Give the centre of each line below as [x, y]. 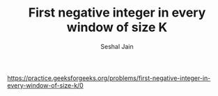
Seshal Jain [117, 46]
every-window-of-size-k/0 [45, 85]
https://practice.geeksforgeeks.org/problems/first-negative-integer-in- [109, 78]
